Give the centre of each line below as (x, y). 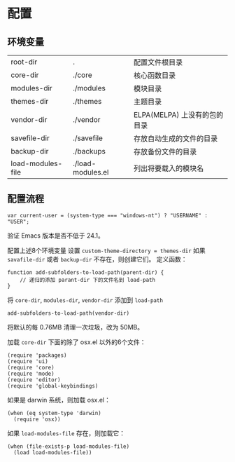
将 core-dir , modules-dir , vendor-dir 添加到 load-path (85, 300)
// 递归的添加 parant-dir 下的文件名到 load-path (88, 280)
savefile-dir (30, 138)
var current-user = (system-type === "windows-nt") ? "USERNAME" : (108, 215)
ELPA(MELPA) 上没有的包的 (178, 115)
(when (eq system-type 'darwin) (54, 413)
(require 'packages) (37, 355)
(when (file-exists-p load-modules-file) (69, 446)
